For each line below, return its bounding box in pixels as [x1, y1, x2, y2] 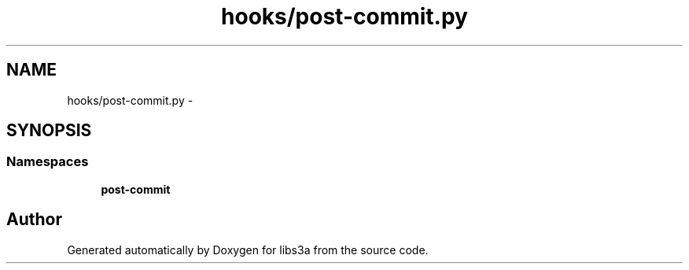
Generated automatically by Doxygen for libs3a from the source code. [67, 242, 429, 257]
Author [6, 209, 62, 230]
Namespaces [6, 153, 89, 170]
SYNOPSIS [6, 120, 92, 141]
